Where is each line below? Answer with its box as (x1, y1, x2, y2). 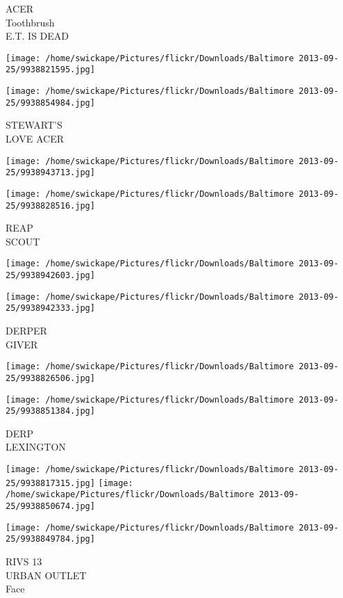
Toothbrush (6, 15, 55, 29)
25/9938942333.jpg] (6, 303, 95, 314)
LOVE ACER (6, 131, 64, 145)
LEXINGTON (6, 439, 66, 454)
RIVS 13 (6, 553, 42, 568)
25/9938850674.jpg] (6, 501, 95, 511)
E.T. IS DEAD (6, 29, 69, 43)
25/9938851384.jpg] (6, 406, 95, 417)
